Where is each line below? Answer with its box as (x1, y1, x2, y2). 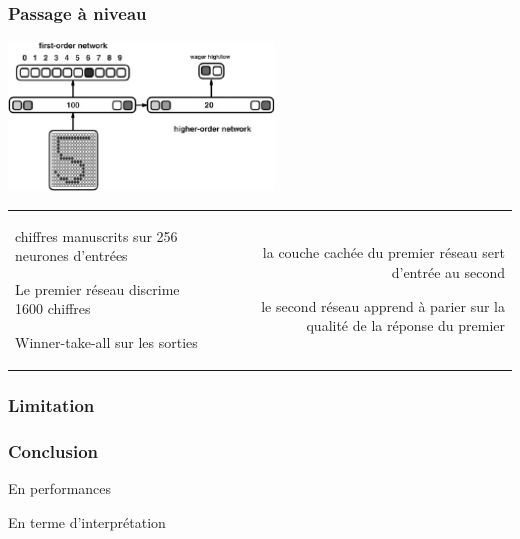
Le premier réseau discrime (15, 278, 180, 299)
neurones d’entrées (15, 245, 128, 266)
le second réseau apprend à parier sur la (261, 295, 505, 316)
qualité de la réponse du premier (306, 315, 505, 336)
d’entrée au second (391, 261, 505, 282)
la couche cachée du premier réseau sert (262, 242, 505, 263)
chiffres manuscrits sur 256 (15, 225, 178, 246)
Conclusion (8, 438, 98, 463)
